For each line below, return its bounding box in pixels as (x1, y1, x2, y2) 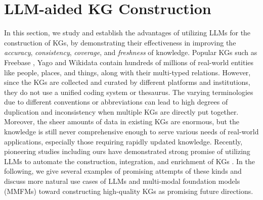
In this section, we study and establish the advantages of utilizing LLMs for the (4, 27, 251, 38)
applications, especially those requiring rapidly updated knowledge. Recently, (4, 136, 243, 146)
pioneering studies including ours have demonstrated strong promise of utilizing (4, 146, 250, 157)
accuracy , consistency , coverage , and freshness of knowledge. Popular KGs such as (4, 47, 257, 58)
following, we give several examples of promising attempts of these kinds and (4, 166, 242, 176)
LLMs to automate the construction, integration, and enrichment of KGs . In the (4, 156, 255, 166)
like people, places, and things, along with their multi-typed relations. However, (4, 67, 251, 77)
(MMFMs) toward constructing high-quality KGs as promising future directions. (4, 185, 253, 196)
